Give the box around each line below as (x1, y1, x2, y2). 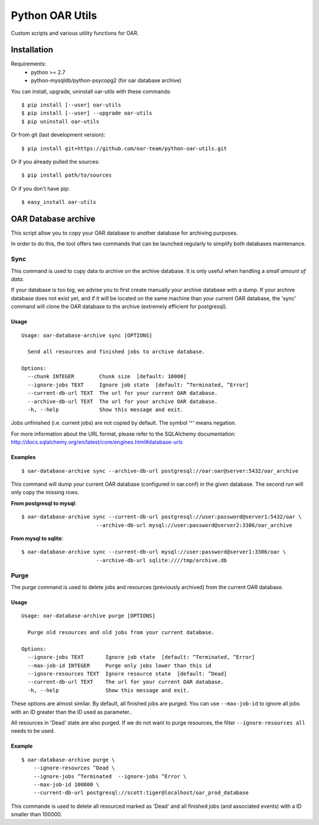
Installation (11, 45, 53, 55)
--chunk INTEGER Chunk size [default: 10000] (27, 373, 187, 380)
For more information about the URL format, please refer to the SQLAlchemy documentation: (11, 430, 236, 437)
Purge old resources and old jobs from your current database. (27, 629, 215, 636)
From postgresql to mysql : (11, 499, 77, 506)
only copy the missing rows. (11, 489, 80, 496)
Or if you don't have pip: (11, 185, 70, 192)
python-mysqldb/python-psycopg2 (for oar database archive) (31, 77, 182, 84)
